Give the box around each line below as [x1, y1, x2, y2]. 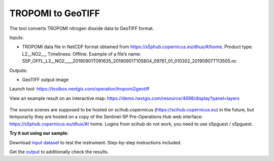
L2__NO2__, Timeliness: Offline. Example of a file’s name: [22, 51, 142, 57]
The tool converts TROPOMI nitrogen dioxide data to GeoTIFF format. [9, 25, 154, 31]
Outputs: [9, 67, 28, 73]
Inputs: [9, 34, 24, 41]
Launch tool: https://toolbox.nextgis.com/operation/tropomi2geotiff [9, 86, 150, 92]
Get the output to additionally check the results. [9, 149, 109, 155]
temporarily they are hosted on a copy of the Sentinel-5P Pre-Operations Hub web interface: [9, 114, 203, 120]
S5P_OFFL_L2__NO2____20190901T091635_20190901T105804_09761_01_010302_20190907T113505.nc [22, 58, 237, 64]
